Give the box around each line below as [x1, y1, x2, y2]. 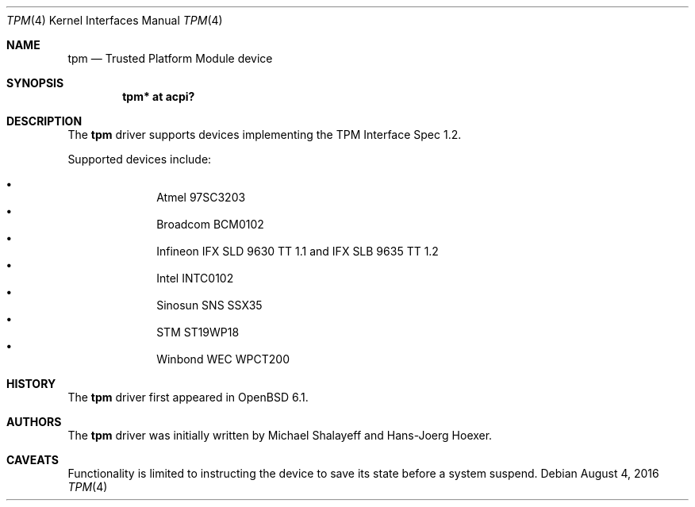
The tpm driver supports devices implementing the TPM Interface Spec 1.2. [67, 128, 462, 141]
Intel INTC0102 [156, 271, 234, 285]
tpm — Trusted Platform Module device [67, 52, 273, 65]
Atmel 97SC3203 [156, 190, 246, 204]
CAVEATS [6, 453, 59, 467]
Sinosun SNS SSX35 [156, 298, 263, 312]
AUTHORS [6, 415, 62, 428]
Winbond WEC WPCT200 [156, 352, 290, 366]
